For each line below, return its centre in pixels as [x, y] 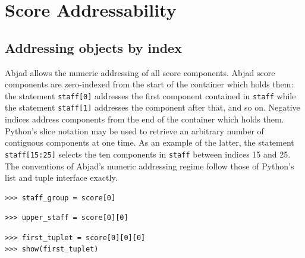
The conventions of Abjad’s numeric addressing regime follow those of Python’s [150, 166]
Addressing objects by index [93, 47]
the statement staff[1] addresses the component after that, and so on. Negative [152, 107]
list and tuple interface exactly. [61, 177]
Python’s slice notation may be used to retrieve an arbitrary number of [134, 130]
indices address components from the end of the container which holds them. [144, 119]
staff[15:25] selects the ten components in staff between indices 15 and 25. [148, 154]
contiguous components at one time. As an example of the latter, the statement [150, 142]
